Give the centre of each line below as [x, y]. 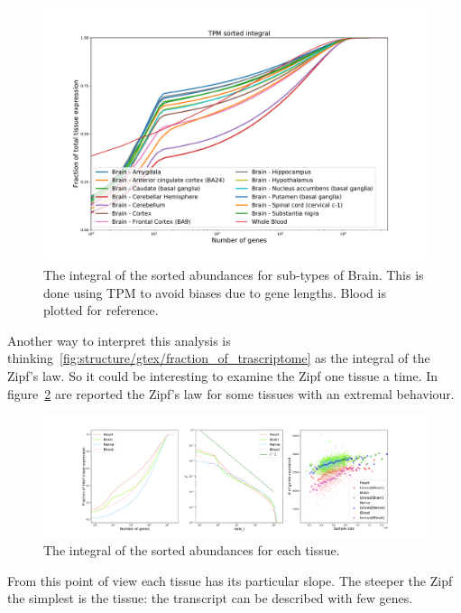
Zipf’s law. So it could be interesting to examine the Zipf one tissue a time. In [223, 375]
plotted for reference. [101, 310]
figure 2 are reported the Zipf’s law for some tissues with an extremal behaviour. [231, 393]
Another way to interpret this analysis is [119, 340]
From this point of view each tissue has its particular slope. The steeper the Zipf [230, 580]
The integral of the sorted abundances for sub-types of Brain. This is [234, 274]
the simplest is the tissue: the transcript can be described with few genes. [210, 598]
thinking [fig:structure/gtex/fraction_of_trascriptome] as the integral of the [219, 358]
